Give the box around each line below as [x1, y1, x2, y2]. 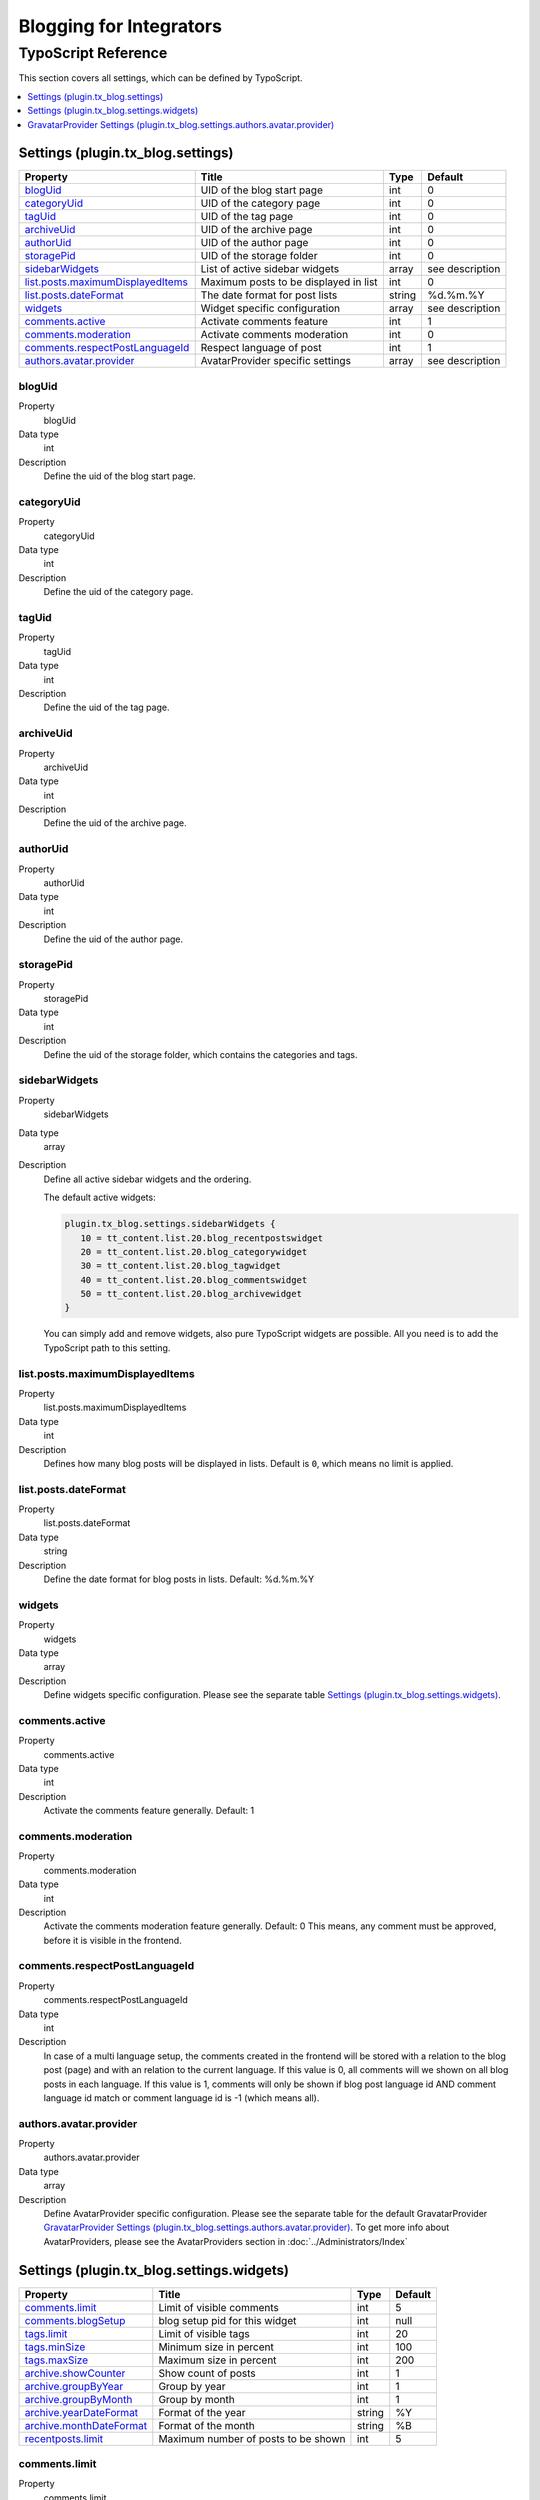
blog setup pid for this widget [158, 2313, 297, 2327]
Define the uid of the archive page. [43, 817, 187, 829]
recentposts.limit [24, 2431, 104, 2445]
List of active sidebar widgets [200, 262, 340, 276]
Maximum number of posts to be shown [158, 2431, 346, 2445]
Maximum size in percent [158, 2353, 277, 2367]
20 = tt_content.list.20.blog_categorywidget [80, 1246, 308, 1257]
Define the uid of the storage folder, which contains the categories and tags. [43, 1048, 359, 1060]
